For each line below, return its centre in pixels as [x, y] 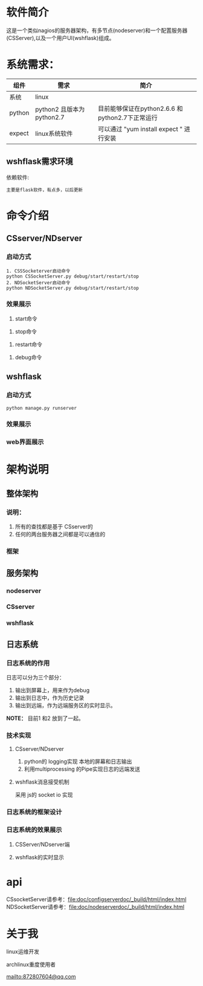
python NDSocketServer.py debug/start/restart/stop [72, 288]
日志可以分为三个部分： [35, 678]
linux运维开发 [23, 951]
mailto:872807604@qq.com [41, 977]
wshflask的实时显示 [40, 857]
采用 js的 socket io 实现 [44, 795]
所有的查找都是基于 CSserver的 [54, 527]
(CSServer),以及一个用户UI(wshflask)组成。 [60, 38]
